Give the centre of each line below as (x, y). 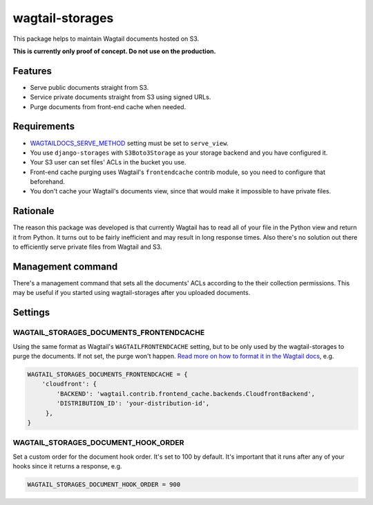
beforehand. (48, 182)
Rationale (34, 211)
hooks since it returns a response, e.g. (67, 466)
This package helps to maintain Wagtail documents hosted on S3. (106, 39)
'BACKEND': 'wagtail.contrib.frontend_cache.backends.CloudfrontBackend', (186, 393)
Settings (31, 313)
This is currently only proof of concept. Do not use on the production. (114, 51)
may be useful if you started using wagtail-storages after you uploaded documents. (132, 293)
